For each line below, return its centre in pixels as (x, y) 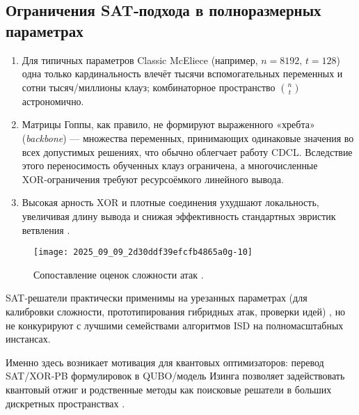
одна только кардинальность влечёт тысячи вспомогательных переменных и (182, 73)
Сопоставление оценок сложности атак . (119, 274)
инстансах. (28, 339)
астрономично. (53, 101)
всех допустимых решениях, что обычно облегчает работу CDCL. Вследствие (187, 151)
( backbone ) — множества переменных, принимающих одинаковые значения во (188, 138)
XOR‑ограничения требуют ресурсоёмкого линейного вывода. (153, 179)
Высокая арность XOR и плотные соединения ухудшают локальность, (170, 202)
